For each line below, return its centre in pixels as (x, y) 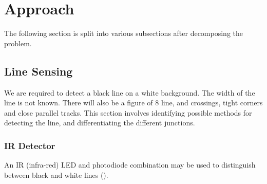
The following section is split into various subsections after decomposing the (124, 33)
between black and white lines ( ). (56, 174)
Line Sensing (39, 71)
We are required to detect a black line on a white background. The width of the (130, 92)
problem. (18, 43)
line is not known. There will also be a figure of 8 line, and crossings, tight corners (133, 103)
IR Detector (30, 145)
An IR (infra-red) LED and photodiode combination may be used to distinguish (130, 165)
